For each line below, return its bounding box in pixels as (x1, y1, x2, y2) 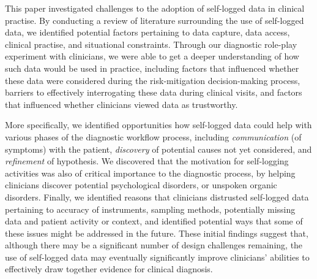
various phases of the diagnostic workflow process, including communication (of (5, 130, 302, 143)
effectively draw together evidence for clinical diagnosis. (5, 262, 213, 275)
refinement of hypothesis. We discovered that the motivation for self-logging (5, 155, 289, 167)
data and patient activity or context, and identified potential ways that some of (5, 215, 303, 227)
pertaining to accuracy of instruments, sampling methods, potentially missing (5, 202, 296, 215)
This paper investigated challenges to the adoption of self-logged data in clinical (5, 2, 305, 14)
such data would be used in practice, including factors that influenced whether (5, 61, 299, 74)
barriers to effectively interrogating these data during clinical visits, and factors (5, 86, 302, 99)
